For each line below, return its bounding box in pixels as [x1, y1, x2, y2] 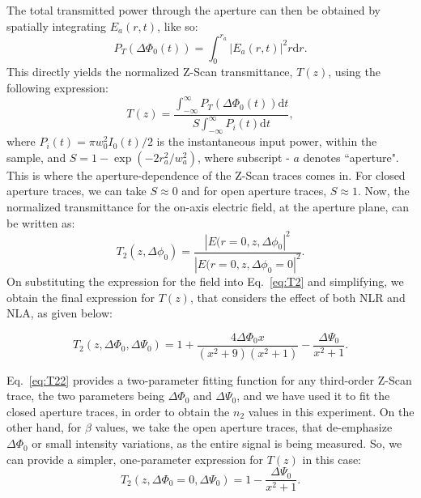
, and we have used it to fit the [236, 387, 390, 404]
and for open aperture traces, [181, 182, 327, 199]
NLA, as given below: [6, 304, 113, 321]
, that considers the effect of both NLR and [189, 288, 406, 305]
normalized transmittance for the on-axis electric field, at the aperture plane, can [6, 198, 409, 215]
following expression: [6, 79, 108, 96]
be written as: [6, 214, 75, 231]
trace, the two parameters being [6, 387, 165, 404]
